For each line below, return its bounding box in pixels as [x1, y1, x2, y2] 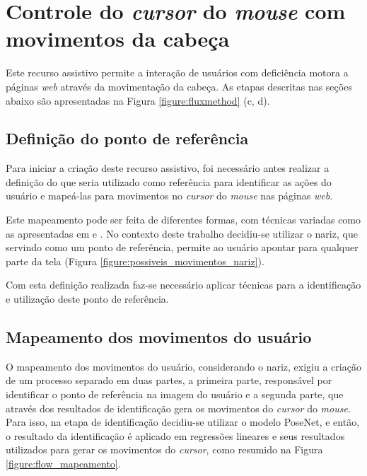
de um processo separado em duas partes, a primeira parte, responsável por [6, 373, 332, 388]
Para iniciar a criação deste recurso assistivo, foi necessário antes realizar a [6, 161, 330, 175]
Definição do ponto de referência [6, 127, 249, 149]
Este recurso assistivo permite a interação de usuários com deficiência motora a [6, 65, 349, 80]
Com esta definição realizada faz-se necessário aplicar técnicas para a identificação [6, 277, 361, 292]
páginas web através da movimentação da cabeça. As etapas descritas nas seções [6, 79, 352, 93]
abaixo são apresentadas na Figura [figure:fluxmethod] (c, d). [6, 93, 270, 108]
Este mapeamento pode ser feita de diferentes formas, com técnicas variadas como [6, 212, 361, 227]
